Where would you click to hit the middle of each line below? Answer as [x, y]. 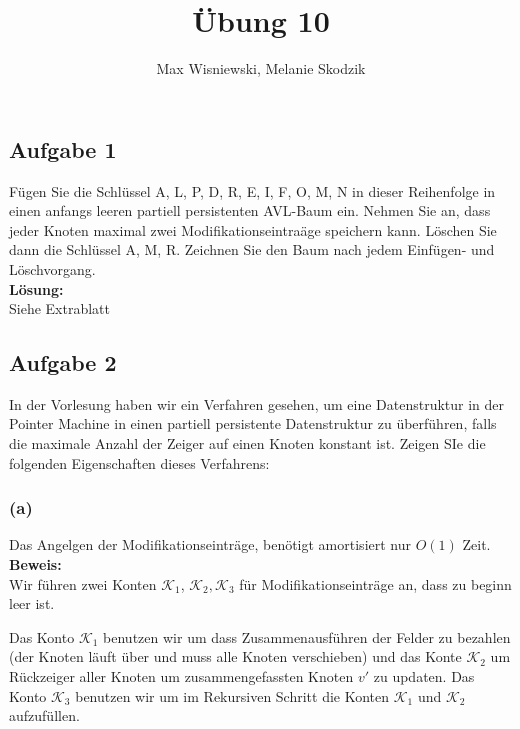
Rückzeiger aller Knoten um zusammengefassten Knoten [181, 676]
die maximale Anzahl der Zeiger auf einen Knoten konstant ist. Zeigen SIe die [247, 443]
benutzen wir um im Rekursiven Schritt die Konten [232, 695]
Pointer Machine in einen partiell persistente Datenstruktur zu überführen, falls [253, 423]
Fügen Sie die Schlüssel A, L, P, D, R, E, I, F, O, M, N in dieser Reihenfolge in [252, 190]
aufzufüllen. [44, 715]
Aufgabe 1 [63, 148]
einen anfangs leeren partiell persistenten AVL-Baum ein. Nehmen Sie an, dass [250, 210]
